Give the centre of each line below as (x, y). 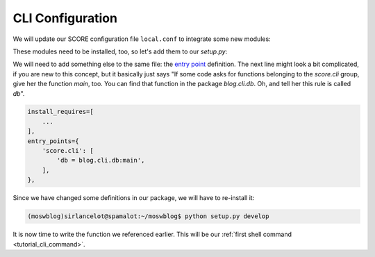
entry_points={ (53, 141)
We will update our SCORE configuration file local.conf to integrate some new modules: (142, 39)
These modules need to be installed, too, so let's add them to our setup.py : (120, 51)
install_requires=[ (60, 112)
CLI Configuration (65, 18)
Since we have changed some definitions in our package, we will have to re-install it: (134, 198)
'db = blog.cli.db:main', (101, 160)
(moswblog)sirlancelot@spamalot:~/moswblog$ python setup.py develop (148, 216)
